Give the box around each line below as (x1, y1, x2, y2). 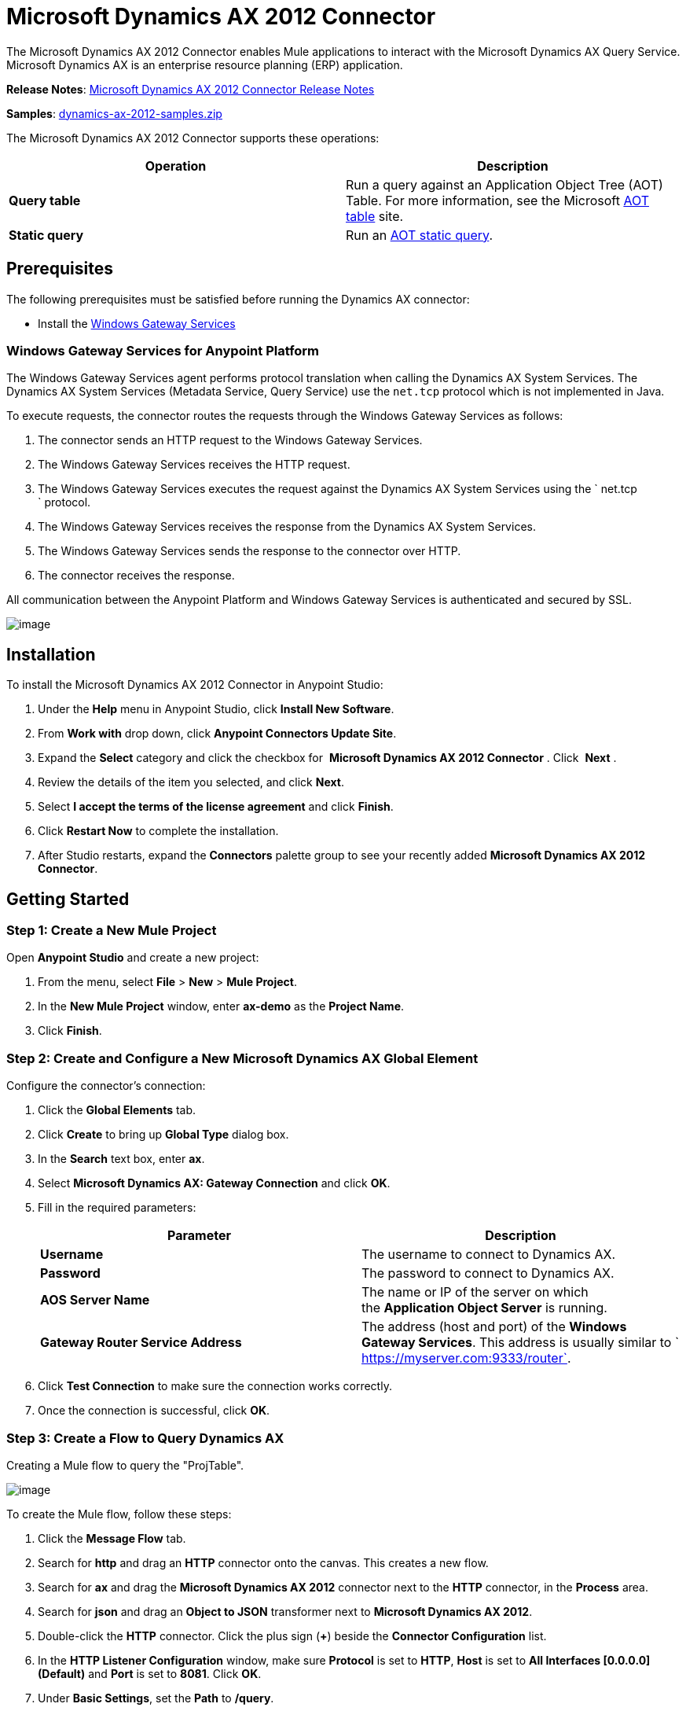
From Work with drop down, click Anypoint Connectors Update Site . (38, 727, 397, 741)
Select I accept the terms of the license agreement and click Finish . (38, 800, 394, 814)
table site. (346, 208, 404, 224)
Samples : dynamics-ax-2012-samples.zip (6, 106, 222, 120)
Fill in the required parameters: (38, 1201, 196, 1215)
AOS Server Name (40, 1292, 150, 1308)
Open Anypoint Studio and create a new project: (6, 951, 259, 965)
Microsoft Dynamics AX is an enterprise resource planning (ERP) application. (6, 57, 403, 72)
